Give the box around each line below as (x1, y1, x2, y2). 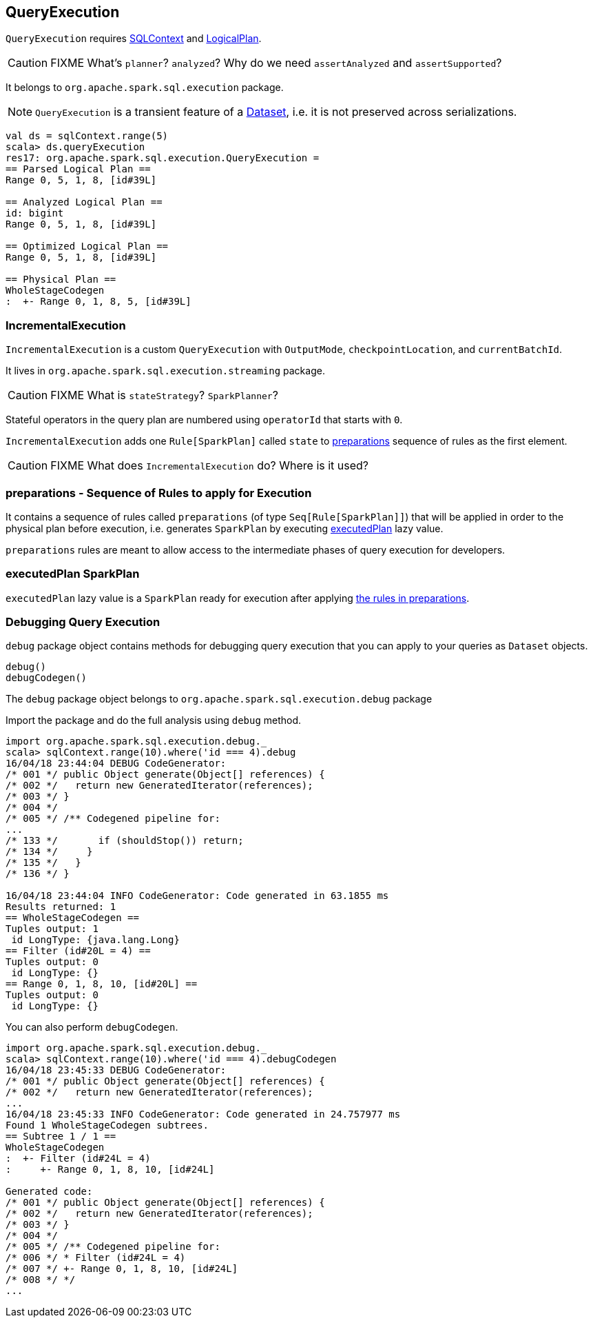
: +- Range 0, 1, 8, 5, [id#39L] (6, 296, 191, 307)
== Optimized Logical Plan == (6, 241, 169, 252)
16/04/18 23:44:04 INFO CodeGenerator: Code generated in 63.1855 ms (6, 890, 389, 902)
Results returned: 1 (6, 901, 116, 913)
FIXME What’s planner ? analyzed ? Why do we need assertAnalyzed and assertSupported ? (50, 56, 502, 70)
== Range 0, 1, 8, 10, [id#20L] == (6, 978, 198, 990)
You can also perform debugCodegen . (6, 1021, 178, 1033)
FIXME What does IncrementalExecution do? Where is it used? (50, 458, 369, 473)
